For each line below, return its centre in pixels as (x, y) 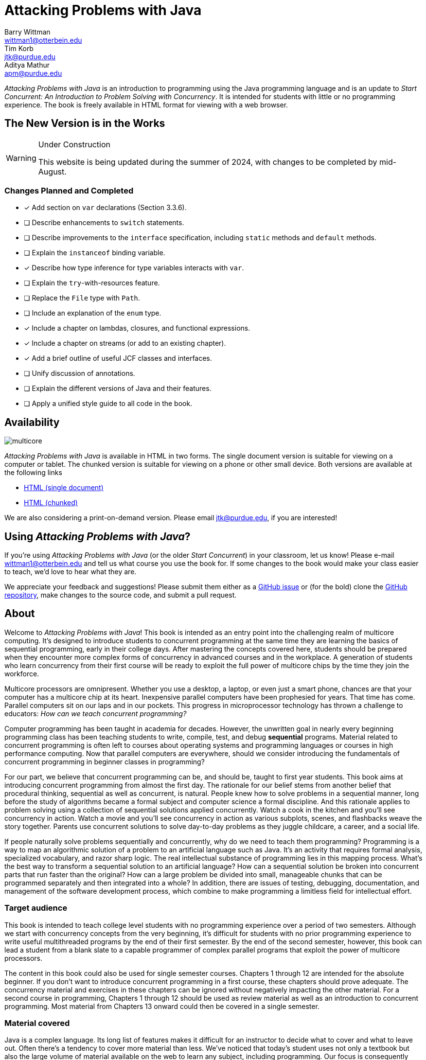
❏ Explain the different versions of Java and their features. (118, 389)
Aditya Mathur (27, 65)
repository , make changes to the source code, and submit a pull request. (121, 595)
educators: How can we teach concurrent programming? (96, 713)
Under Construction (74, 144)
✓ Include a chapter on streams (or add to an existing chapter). (125, 343)
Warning (21, 158)
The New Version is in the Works (85, 124)
